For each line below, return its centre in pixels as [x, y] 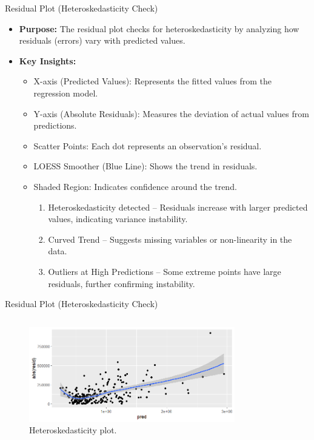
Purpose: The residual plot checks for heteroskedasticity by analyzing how [159, 28]
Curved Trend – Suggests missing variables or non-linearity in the [170, 239]
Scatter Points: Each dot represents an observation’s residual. [148, 145]
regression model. [66, 93]
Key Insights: [48, 60]
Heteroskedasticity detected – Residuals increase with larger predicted [178, 207]
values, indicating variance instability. [118, 219]
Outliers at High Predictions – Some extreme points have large [165, 271]
